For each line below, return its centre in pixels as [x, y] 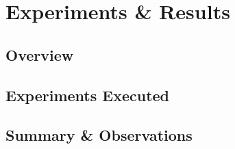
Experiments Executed [88, 95]
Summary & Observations [99, 135]
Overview [40, 54]
